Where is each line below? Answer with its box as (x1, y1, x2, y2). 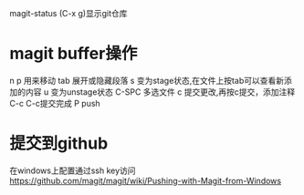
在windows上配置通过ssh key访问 (9, 165, 136, 176)
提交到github (9, 133, 109, 154)
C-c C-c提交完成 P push (9, 97, 100, 108)
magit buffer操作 (9, 44, 138, 64)
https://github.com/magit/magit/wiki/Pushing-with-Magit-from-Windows (9, 175, 281, 186)
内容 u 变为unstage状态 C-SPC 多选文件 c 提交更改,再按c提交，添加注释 (25, 86, 295, 97)
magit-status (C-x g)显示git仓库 (9, 8, 128, 18)
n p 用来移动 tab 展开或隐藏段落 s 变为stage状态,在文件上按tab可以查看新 (9, 75, 285, 86)
